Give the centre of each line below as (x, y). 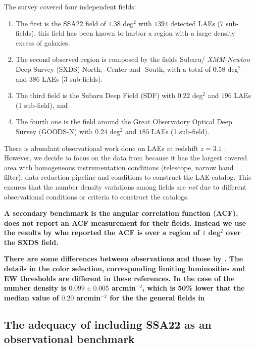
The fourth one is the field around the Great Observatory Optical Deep (124, 122)
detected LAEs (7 (197, 23)
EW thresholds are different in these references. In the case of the (119, 278)
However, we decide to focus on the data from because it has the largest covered (126, 158)
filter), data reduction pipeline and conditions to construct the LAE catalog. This (128, 177)
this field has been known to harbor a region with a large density (136, 33)
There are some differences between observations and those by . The (124, 259)
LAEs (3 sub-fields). (72, 78)
